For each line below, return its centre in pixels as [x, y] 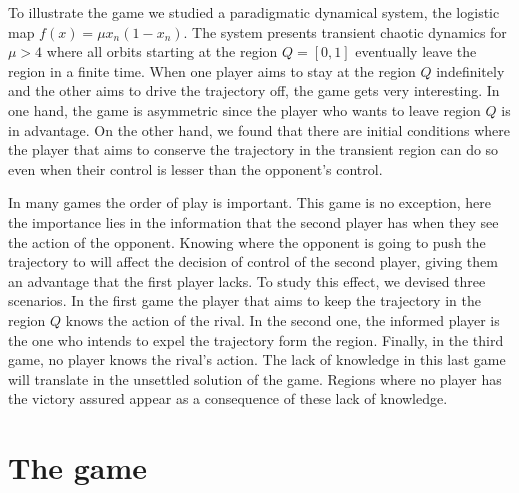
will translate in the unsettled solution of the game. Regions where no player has [255, 378]
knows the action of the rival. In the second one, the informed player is [282, 319]
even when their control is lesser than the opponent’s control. [195, 168]
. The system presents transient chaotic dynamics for [345, 31]
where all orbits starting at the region [162, 51]
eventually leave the [416, 51]
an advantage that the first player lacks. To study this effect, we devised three [247, 280]
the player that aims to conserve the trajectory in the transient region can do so [253, 149]
